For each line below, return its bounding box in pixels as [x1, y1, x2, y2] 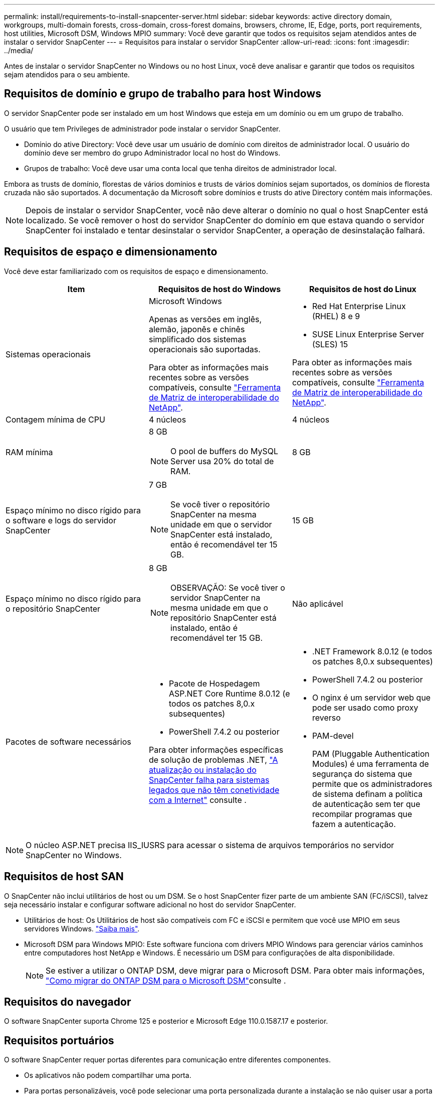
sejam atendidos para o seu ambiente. [4, 70, 130, 79]
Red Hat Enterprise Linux [312, 301, 406, 311]
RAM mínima [6, 447, 53, 457]
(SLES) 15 [312, 339, 348, 349]
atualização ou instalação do [148, 764, 257, 775]
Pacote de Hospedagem [168, 678, 260, 689]
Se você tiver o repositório [170, 499, 270, 509]
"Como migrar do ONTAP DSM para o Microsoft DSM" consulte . [46, 975, 286, 986]
